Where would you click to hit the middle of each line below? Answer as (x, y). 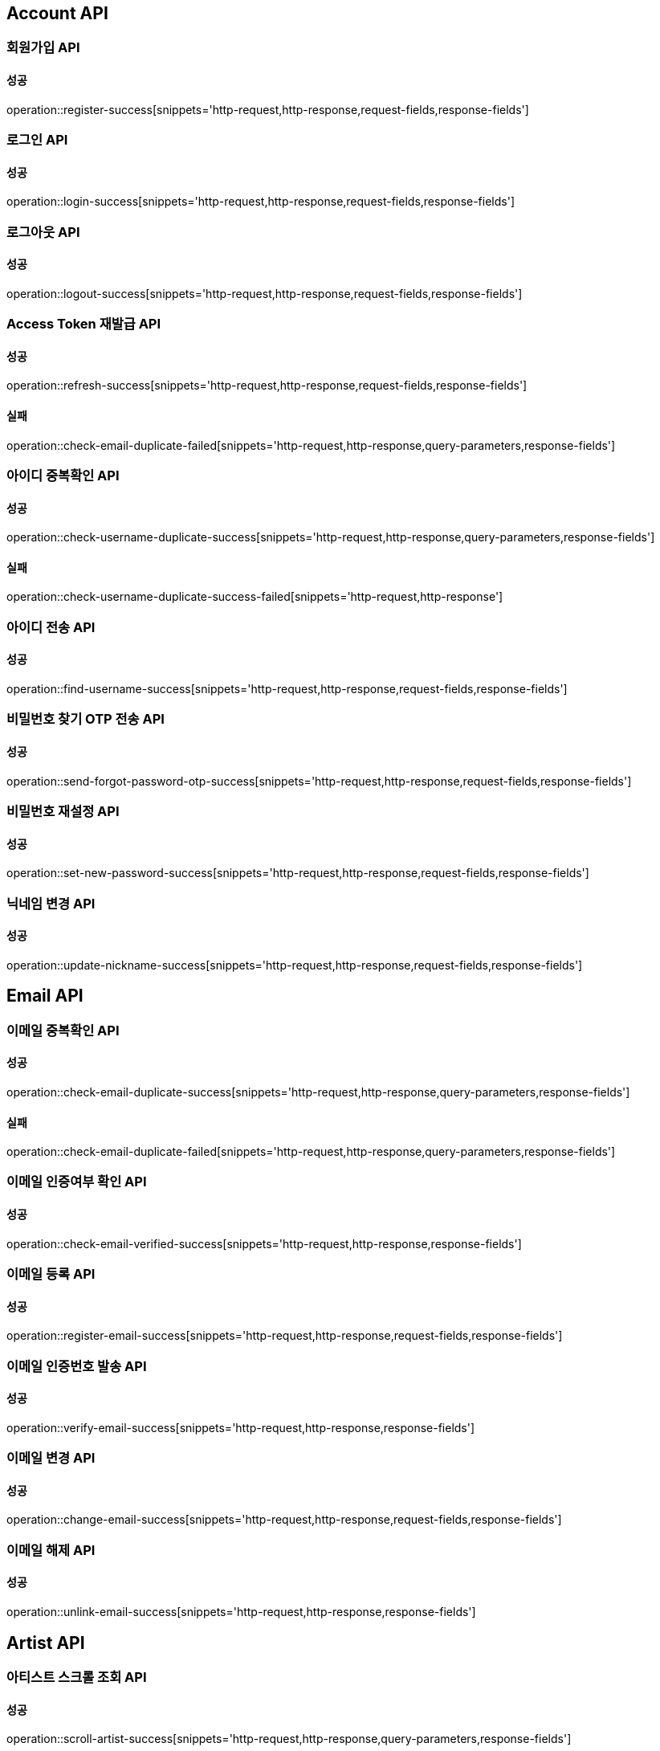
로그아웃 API (43, 232)
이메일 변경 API (51, 1458)
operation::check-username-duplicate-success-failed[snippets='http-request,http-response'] (255, 597)
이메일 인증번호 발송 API (77, 1366)
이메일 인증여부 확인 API (77, 1182)
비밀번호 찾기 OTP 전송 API (86, 719)
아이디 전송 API (51, 627)
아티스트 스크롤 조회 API (77, 1677)
